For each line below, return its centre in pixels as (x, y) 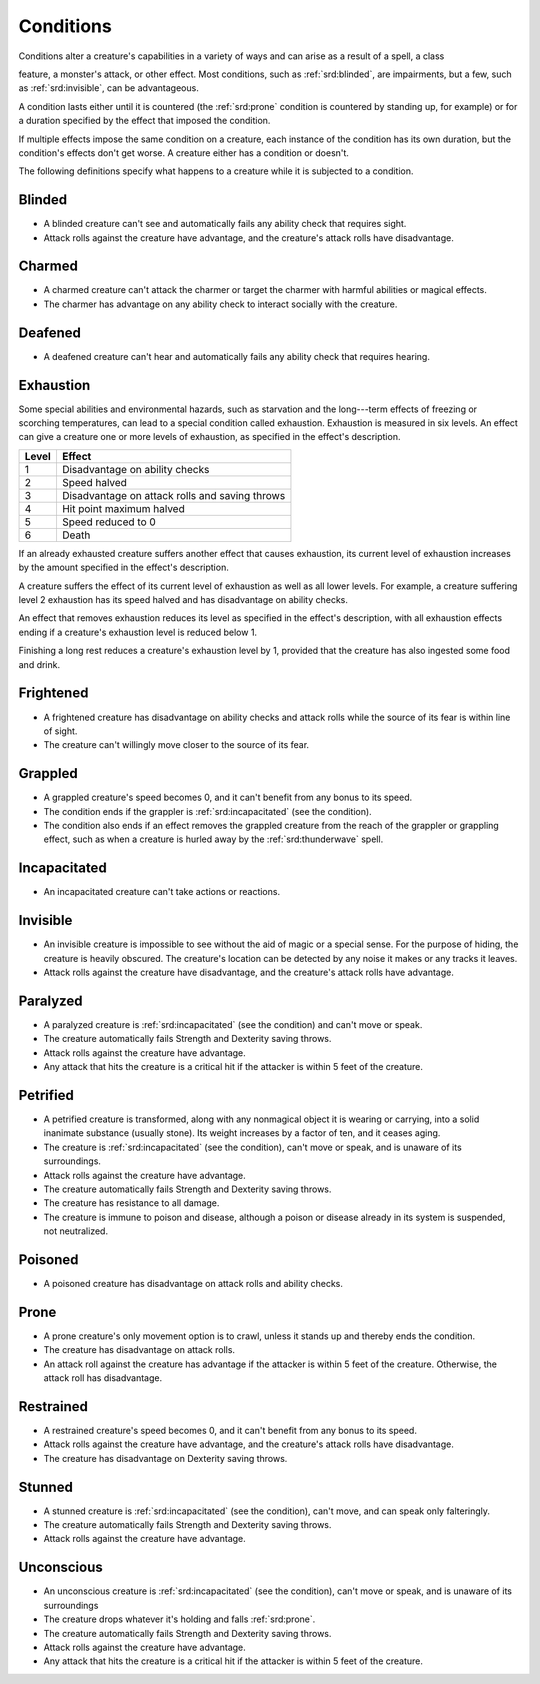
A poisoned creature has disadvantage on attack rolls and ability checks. (193, 1283)
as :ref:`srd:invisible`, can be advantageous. (108, 88)
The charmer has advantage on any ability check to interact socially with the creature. (220, 304)
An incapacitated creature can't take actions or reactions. (161, 892)
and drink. (39, 664)
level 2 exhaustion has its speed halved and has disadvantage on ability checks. (183, 600)
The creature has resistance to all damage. (131, 1203)
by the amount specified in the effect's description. (123, 567)
